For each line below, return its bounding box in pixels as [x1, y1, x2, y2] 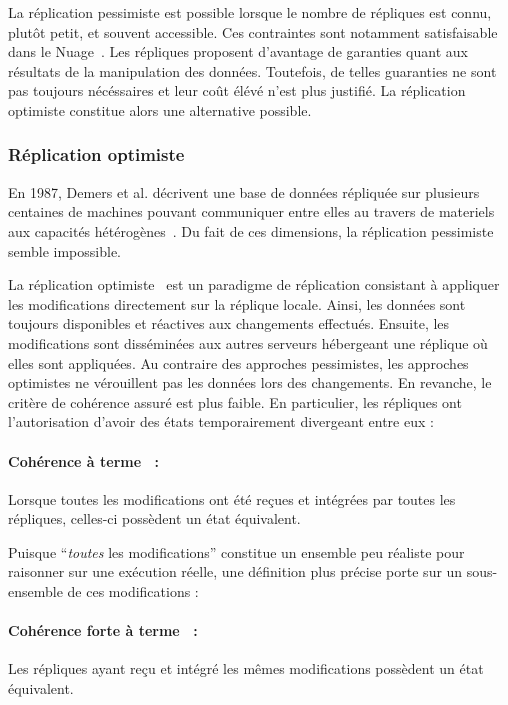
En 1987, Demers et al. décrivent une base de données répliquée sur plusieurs [8, 181, 480, 202]
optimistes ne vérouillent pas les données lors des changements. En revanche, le [8, 372, 492, 393]
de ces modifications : [67, 581, 199, 602]
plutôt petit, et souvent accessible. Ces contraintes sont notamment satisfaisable [8, 21, 498, 42]
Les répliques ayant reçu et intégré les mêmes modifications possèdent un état [8, 658, 484, 679]
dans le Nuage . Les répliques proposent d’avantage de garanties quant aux [8, 41, 468, 62]
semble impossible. [8, 240, 121, 261]
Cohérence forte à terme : [8, 620, 198, 641]
